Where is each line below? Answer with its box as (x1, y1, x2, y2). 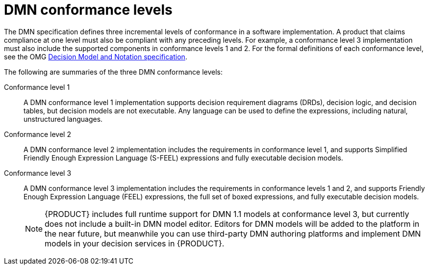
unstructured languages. (24, 114, 103, 123)
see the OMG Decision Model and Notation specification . (4, 52, 187, 61)
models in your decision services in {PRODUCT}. (45, 238, 225, 248)
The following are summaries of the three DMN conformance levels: (4, 67, 223, 76)
